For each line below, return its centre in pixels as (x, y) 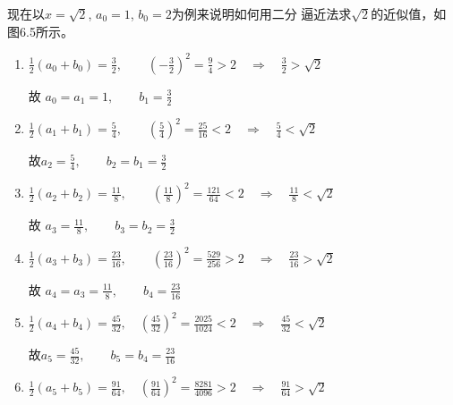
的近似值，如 (409, 13)
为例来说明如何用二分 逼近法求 (261, 13)
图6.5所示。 (40, 31)
